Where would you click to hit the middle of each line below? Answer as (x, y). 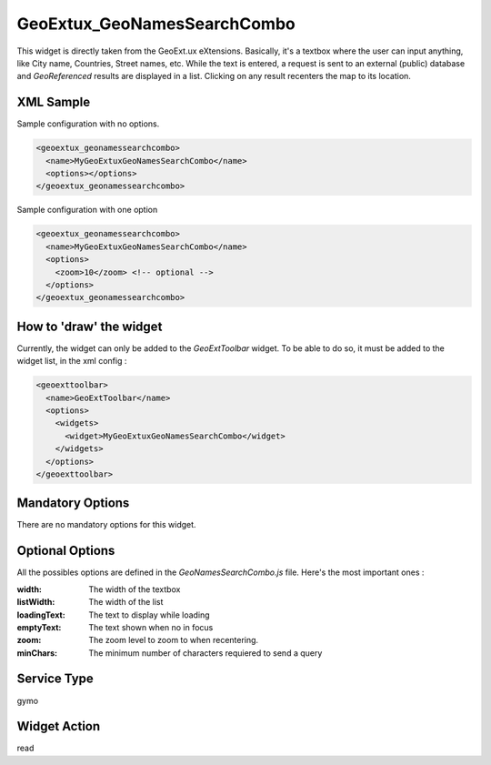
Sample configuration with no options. (88, 124)
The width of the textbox (135, 589)
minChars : (37, 653)
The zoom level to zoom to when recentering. (174, 640)
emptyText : (39, 627)
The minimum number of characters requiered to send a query (205, 653)
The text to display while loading (149, 615)
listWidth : (36, 602)
